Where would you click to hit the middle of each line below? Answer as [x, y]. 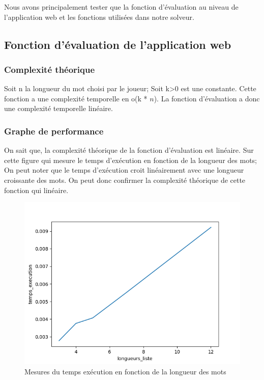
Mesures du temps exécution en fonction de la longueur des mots [125, 371]
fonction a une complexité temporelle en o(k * [76, 98]
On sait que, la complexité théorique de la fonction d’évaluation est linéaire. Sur [129, 150]
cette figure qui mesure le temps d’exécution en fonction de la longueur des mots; [130, 160]
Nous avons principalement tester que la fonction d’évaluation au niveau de [121, 7]
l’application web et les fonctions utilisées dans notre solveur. [99, 17]
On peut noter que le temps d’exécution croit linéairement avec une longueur [124, 170]
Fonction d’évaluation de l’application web [118, 44]
